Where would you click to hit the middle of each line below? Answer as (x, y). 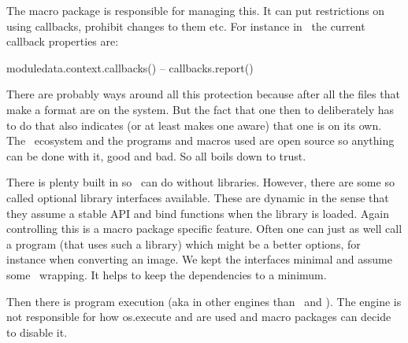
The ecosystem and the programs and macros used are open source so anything (200, 140)
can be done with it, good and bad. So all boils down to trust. (156, 155)
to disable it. (37, 332)
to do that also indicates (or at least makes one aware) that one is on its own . (194, 125)
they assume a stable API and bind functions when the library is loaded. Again (198, 213)
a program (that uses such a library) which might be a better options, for (184, 243)
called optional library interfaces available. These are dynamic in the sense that (198, 197)
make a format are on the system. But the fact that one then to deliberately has (200, 109)
